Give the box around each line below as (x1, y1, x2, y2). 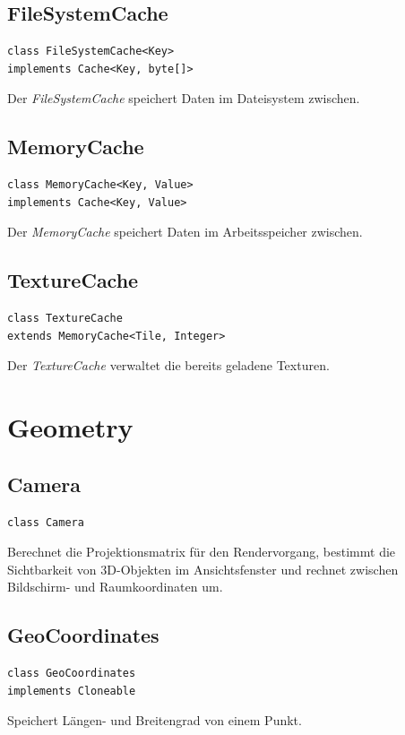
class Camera (7, 515, 84, 529)
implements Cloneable (7, 684, 136, 697)
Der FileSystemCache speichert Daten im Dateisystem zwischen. (7, 89, 360, 108)
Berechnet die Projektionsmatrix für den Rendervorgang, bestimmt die (7, 542, 396, 561)
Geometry (7, 409, 134, 445)
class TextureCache (7, 312, 123, 325)
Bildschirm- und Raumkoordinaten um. (7, 577, 223, 596)
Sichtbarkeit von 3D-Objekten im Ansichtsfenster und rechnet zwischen (7, 559, 399, 578)
